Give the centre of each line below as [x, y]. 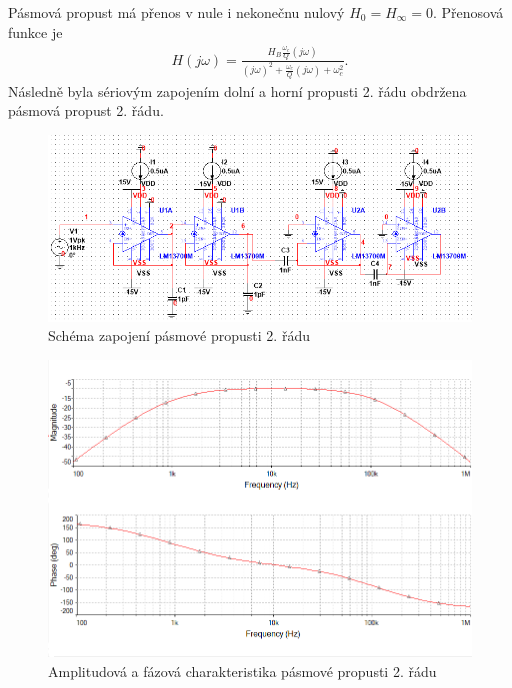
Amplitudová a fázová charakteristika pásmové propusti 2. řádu [242, 670]
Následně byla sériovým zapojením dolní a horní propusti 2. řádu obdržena [237, 90]
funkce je [35, 31]
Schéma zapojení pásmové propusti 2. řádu [179, 335]
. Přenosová [468, 12]
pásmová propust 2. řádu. [86, 110]
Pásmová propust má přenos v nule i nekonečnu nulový [176, 12]
